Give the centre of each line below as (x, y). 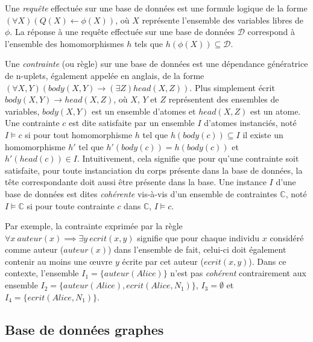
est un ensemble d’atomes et (144, 111)
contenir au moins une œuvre (59, 261)
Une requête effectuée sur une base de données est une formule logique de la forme (156, 8)
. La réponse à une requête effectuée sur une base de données (122, 32)
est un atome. (275, 111)
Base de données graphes (84, 329)
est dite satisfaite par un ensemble (132, 123)
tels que (149, 43)
